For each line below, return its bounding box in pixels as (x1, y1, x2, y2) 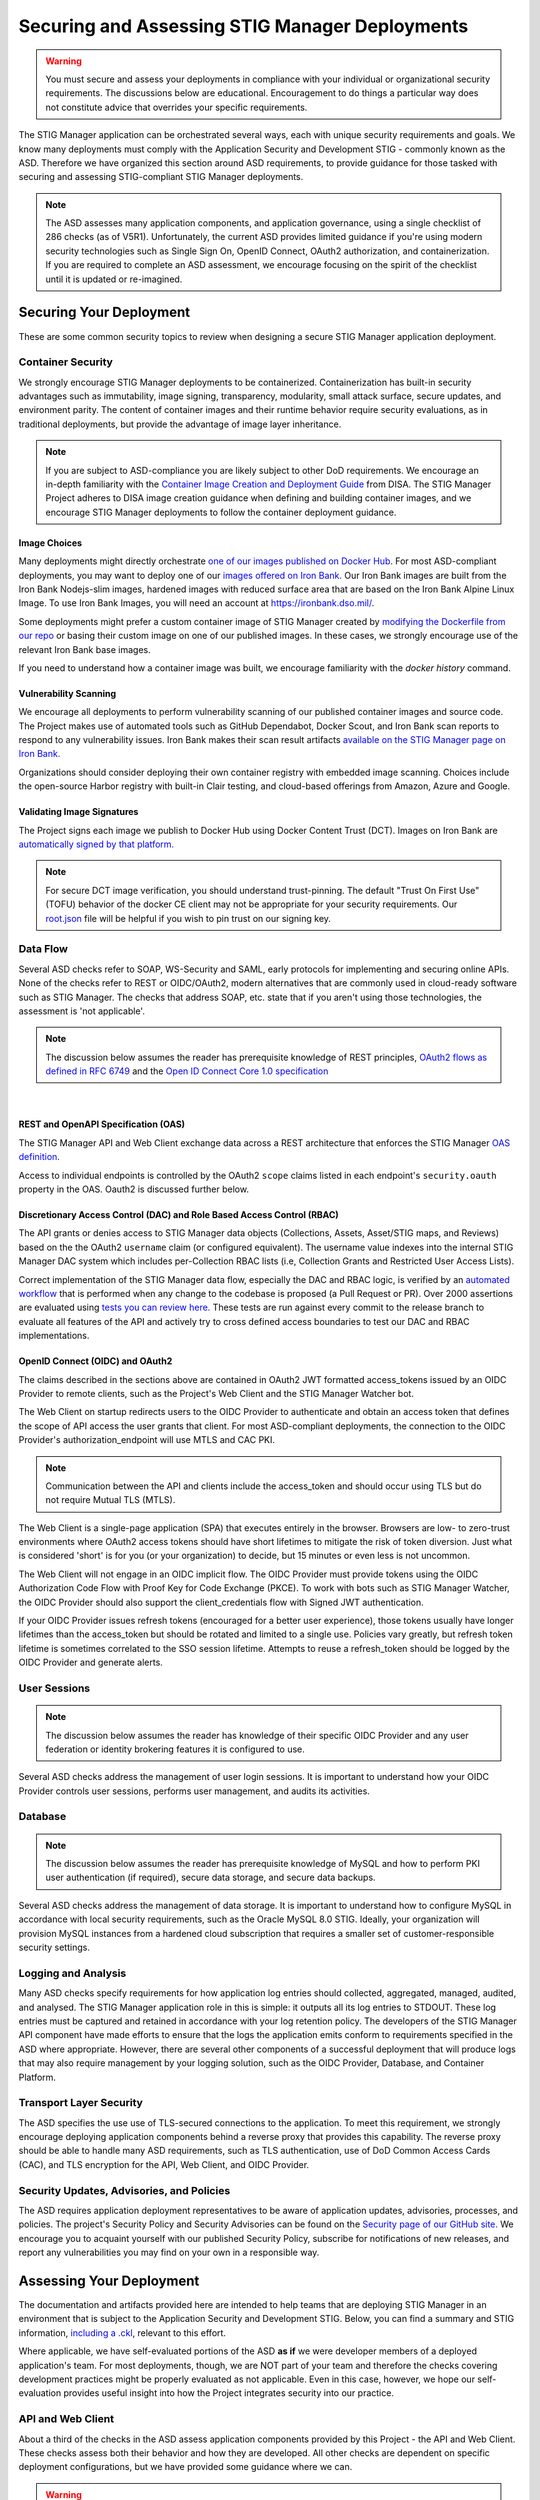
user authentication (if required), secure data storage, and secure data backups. (45, 1871, 376, 1884)
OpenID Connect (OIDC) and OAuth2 (18, 1355, 173, 1367)
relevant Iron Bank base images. (18, 643, 151, 655)
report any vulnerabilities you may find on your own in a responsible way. (18, 2246, 320, 2259)
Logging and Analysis (18, 1966, 127, 1980)
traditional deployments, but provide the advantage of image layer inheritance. (18, 418, 342, 430)
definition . (18, 1151, 60, 1163)
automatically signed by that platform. (18, 838, 175, 850)
